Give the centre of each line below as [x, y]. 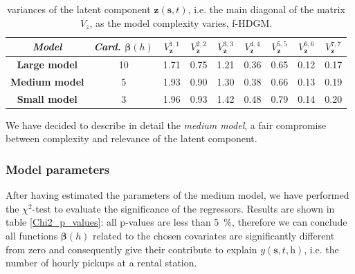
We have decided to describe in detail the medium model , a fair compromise [166, 125]
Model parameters [58, 169]
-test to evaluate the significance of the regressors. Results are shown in [183, 208]
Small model [47, 98]
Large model [47, 65]
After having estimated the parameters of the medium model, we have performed [177, 195]
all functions [32, 235]
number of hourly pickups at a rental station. [101, 263]
